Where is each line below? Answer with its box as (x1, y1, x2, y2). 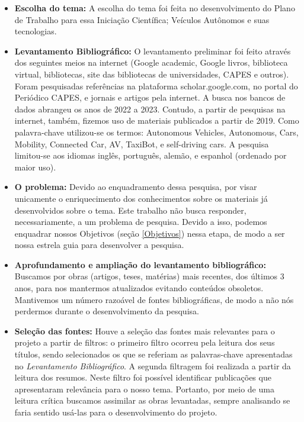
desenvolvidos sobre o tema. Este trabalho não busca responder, (14, 204, 247, 216)
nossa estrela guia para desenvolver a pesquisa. (14, 239, 184, 251)
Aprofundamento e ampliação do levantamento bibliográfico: (14, 258, 266, 270)
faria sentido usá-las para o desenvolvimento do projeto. (14, 406, 217, 418)
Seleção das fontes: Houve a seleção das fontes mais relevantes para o (14, 324, 275, 337)
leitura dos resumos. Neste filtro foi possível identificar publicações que (14, 371, 271, 384)
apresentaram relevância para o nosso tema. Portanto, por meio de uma (14, 382, 274, 395)
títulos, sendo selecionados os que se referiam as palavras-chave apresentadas (14, 348, 293, 360)
